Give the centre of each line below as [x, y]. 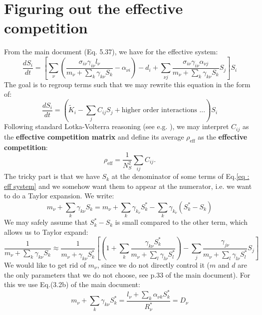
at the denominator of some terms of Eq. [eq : [180, 176]
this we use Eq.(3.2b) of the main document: [72, 284]
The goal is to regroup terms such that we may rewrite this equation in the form [127, 84]
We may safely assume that [46, 222]
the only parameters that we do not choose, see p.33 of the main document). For [127, 274]
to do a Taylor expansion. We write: [59, 196]
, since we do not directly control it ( [153, 264]
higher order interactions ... [163, 110]
